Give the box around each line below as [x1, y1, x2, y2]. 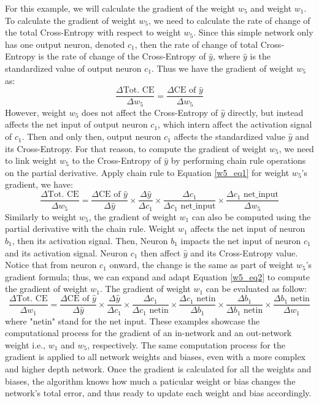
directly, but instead [228, 106, 304, 118]
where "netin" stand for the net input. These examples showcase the [5, 314, 260, 327]
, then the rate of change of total [134, 37, 258, 50]
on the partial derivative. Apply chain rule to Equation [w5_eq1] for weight [5, 166, 290, 178]
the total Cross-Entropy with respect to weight [5, 26, 181, 39]
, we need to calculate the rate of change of [148, 13, 310, 26]
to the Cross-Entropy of [72, 154, 161, 167]
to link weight [5, 154, 57, 167]
